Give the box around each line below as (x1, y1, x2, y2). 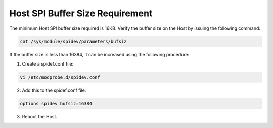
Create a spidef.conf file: (22, 60, 74, 67)
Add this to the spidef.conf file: (22, 87, 86, 93)
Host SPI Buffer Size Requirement (9, 8, 153, 19)
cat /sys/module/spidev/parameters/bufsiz (20, 38, 127, 44)
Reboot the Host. (22, 113, 58, 119)
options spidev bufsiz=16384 (20, 101, 93, 106)
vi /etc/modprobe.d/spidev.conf (20, 74, 101, 80)
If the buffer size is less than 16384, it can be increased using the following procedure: (9, 51, 190, 57)
